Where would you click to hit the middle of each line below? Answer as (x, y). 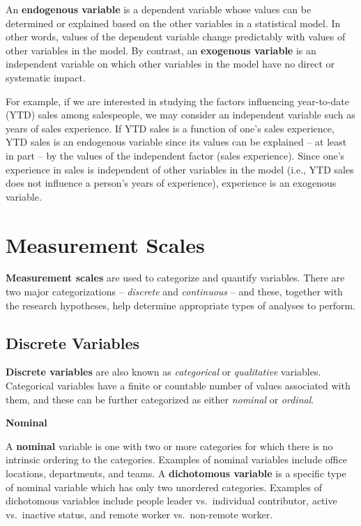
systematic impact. (46, 77)
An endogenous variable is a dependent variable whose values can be (159, 9)
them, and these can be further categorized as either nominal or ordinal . (160, 399)
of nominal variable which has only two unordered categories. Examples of (164, 487)
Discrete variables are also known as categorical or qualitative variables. (163, 372)
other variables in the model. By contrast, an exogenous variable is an (161, 50)
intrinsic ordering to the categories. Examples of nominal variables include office (176, 459)
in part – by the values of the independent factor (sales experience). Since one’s (175, 155)
